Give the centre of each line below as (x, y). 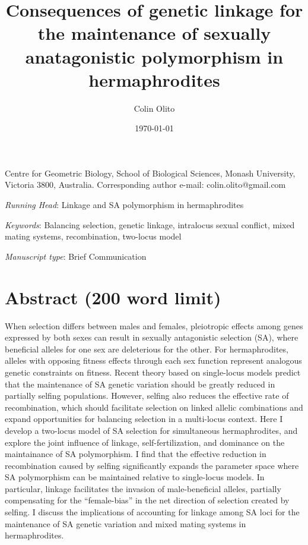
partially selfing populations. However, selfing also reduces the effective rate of (147, 396)
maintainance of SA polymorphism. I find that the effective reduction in (136, 454)
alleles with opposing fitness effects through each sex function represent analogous (153, 360)
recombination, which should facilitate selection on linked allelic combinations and (154, 407)
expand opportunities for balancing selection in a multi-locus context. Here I (144, 419)
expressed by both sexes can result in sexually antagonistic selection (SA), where (152, 337)
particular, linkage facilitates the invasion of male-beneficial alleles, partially (143, 488)
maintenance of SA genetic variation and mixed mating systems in (126, 523)
